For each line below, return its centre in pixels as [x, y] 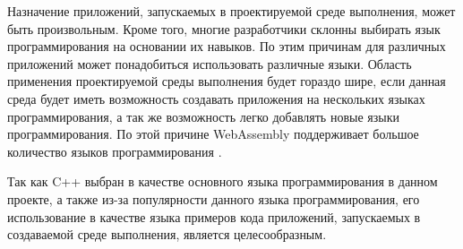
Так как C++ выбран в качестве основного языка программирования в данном [223, 181]
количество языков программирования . [115, 151]
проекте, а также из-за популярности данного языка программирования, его [214, 198]
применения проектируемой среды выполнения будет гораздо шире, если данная [227, 81]
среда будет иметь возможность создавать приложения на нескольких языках [216, 98]
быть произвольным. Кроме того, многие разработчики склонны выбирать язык [224, 28]
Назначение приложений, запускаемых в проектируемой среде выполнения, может [231, 11]
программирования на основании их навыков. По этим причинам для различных [227, 46]
